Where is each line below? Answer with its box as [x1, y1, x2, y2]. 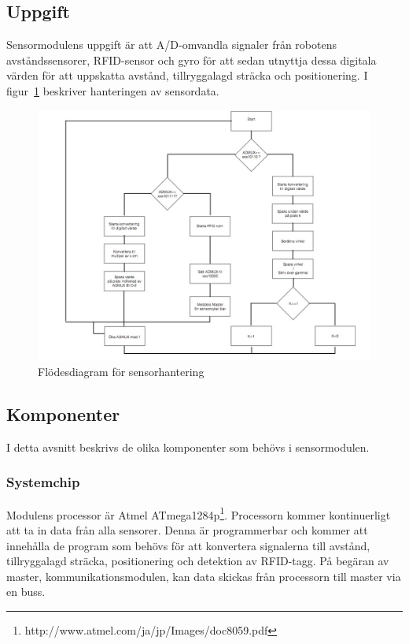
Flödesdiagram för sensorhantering [38, 363, 204, 380]
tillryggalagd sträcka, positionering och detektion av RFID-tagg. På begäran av [6, 553, 389, 569]
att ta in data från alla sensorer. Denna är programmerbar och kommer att [6, 522, 368, 538]
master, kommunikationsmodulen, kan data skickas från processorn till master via [6, 568, 401, 584]
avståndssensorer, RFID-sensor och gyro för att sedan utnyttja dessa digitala [6, 51, 377, 68]
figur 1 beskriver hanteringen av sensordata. [6, 82, 219, 99]
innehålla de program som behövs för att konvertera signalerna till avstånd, [6, 537, 370, 553]
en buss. [6, 583, 46, 600]
